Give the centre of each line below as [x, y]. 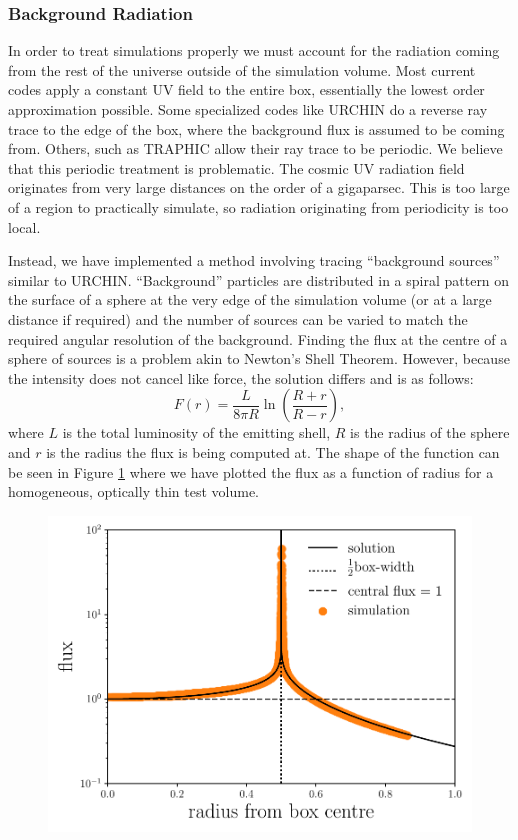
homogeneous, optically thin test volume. [133, 491]
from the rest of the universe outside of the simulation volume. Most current [242, 69]
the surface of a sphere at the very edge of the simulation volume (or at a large [250, 299]
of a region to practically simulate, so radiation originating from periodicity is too [258, 206]
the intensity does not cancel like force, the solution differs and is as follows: [241, 377]
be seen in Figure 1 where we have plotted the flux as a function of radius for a [251, 471]
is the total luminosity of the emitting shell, [196, 432]
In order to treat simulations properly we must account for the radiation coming [254, 50]
